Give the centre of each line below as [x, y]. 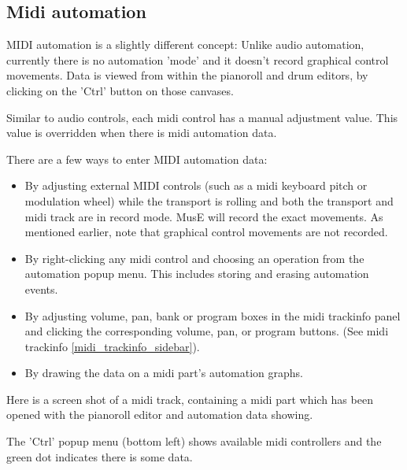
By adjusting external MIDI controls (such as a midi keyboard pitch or [196, 185]
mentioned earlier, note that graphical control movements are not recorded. [206, 232]
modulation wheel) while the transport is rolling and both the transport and [209, 200]
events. [41, 289]
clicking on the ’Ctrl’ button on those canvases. [120, 90]
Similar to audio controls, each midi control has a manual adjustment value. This [202, 117]
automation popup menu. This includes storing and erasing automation [197, 274]
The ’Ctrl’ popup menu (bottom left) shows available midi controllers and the [194, 441]
